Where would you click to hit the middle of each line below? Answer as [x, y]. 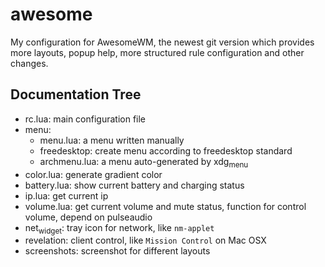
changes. [29, 63]
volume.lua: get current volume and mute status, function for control [165, 206]
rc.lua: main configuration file [85, 119]
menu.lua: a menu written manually [112, 140]
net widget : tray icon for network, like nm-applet [119, 228]
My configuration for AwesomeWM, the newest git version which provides [162, 42]
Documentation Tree [76, 94]
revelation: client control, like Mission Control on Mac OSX [145, 240]
